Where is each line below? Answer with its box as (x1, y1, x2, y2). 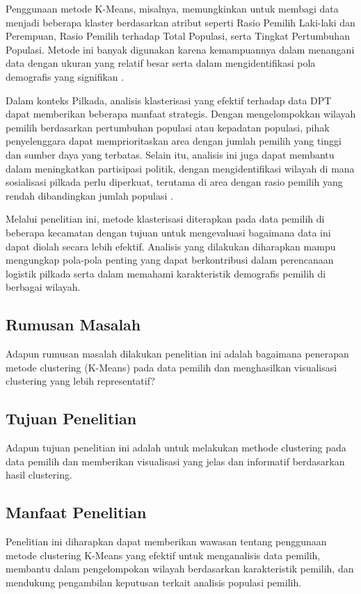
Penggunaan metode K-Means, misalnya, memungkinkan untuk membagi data (6, 1, 339, 15)
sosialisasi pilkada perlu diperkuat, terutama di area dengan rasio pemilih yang (6, 175, 343, 189)
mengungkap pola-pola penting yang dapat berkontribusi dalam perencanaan (6, 252, 334, 267)
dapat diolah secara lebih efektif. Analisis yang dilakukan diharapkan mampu (6, 239, 336, 253)
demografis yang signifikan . (6, 69, 125, 83)
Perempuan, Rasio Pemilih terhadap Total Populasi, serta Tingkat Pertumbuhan (6, 29, 350, 43)
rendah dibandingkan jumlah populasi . (6, 188, 173, 202)
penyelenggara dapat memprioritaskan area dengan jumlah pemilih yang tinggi (6, 134, 342, 148)
